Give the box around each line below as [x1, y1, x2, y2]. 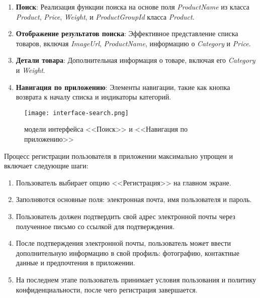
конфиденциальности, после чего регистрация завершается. [16, 284, 198, 294]
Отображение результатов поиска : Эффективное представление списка [16, 28, 238, 39]
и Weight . [16, 64, 45, 75]
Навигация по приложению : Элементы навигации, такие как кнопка [16, 81, 230, 92]
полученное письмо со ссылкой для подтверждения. [16, 221, 175, 231]
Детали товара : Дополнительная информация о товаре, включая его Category [16, 55, 255, 65]
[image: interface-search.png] [24, 109, 129, 117]
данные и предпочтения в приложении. [16, 257, 135, 268]
